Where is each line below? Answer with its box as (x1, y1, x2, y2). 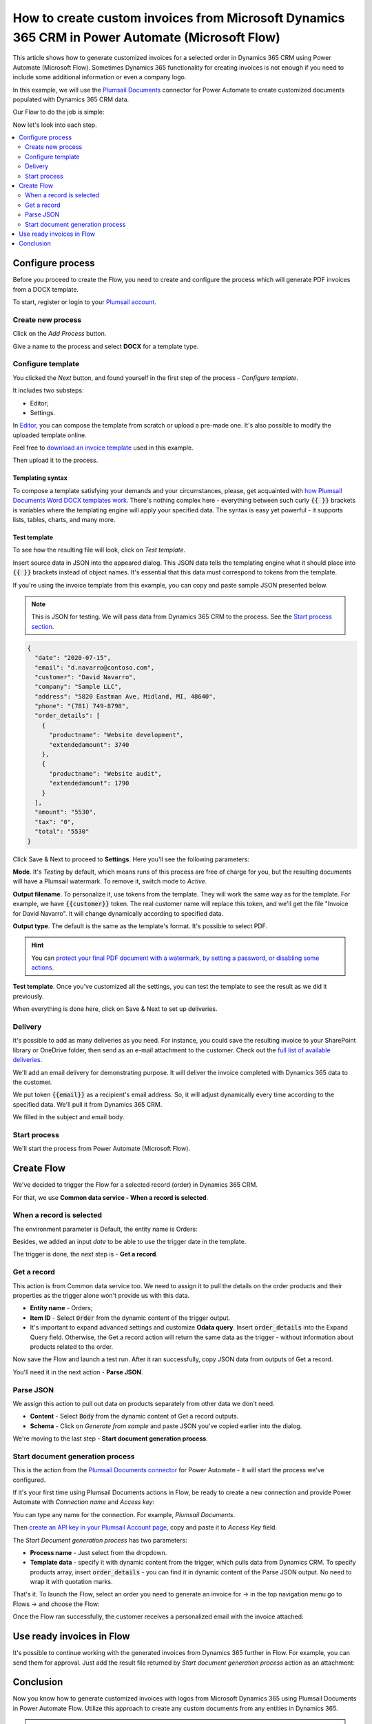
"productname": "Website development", (49, 731, 184, 739)
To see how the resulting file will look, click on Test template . (12, 545, 186, 554)
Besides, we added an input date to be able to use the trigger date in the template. (12, 1238, 247, 1246)
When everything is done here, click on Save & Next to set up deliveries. (12, 1005, 218, 1013)
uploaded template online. (12, 431, 87, 439)
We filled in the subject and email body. (12, 1113, 125, 1121)
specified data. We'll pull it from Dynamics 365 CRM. (12, 1100, 163, 1108)
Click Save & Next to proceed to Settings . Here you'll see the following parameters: (12, 855, 249, 863)
